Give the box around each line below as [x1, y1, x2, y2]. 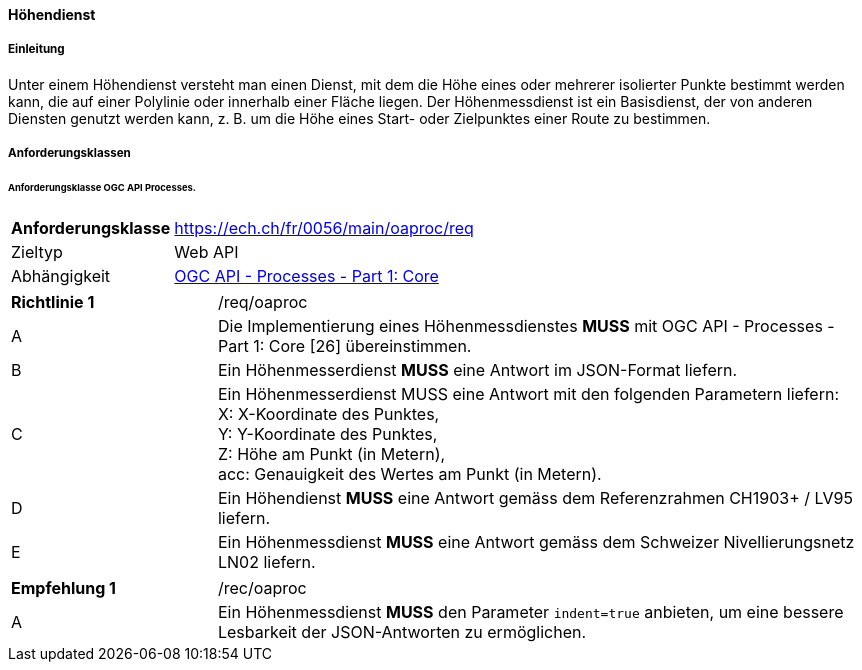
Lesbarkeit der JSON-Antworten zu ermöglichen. [217, 621, 587, 642]
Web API [174, 241, 239, 262]
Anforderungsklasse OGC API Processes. [8, 182, 196, 194]
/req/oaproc [217, 291, 308, 312]
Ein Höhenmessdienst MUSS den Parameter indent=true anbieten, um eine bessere [217, 601, 844, 622]
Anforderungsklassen [8, 146, 131, 161]
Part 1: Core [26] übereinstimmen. [217, 335, 472, 356]
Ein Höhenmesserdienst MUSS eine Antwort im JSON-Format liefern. [217, 359, 738, 380]
